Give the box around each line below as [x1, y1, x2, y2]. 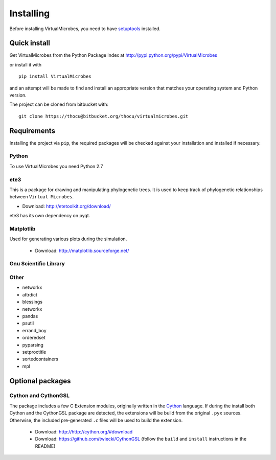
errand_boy [22, 327, 47, 333]
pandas [22, 313, 38, 319]
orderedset [22, 335, 46, 341]
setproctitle [22, 349, 47, 355]
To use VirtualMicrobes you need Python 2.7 [9, 163, 103, 169]
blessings [22, 299, 43, 305]
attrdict [22, 291, 38, 297]
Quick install [9, 39, 51, 48]
